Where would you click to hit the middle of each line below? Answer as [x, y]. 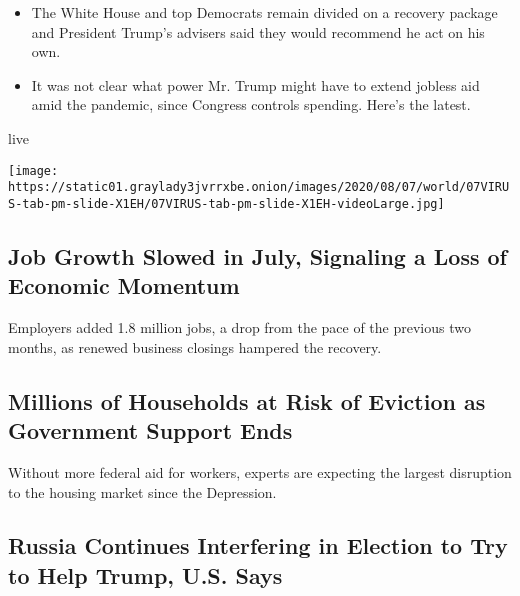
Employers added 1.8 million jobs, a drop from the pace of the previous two [239, 327]
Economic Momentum [124, 285]
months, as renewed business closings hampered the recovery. [195, 346]
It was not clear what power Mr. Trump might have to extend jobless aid [255, 84]
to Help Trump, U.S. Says [145, 574]
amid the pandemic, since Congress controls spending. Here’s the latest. [251, 104]
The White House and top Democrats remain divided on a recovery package [264, 12]
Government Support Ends [150, 430]
